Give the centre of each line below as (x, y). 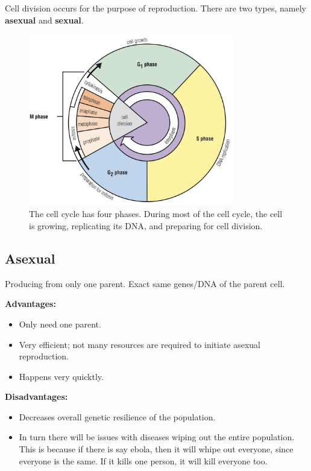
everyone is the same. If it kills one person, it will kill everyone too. (143, 460)
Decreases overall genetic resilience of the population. (117, 416)
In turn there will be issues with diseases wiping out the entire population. (157, 437)
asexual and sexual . (44, 20)
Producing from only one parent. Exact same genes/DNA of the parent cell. (145, 283)
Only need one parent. (60, 324)
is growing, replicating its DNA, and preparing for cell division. (146, 225)
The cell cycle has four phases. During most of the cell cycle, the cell (156, 214)
